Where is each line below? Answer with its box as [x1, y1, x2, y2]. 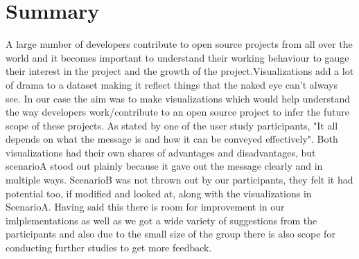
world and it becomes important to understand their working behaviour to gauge [6, 50, 349, 64]
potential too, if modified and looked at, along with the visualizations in [6, 186, 312, 200]
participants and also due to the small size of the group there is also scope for [6, 226, 335, 241]
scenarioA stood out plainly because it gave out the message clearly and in [6, 159, 323, 173]
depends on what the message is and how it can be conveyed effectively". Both [6, 132, 338, 146]
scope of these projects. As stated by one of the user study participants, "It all [6, 118, 338, 132]
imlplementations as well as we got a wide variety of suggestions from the [6, 213, 317, 227]
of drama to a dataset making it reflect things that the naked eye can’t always [6, 77, 338, 91]
